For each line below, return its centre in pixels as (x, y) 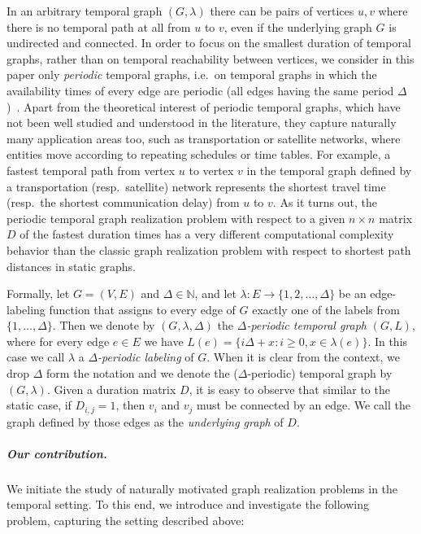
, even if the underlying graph (298, 26)
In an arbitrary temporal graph (85, 11)
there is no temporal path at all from (99, 26)
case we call (36, 357)
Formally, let (38, 293)
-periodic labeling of (146, 357)
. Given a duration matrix (111, 389)
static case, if (39, 405)
